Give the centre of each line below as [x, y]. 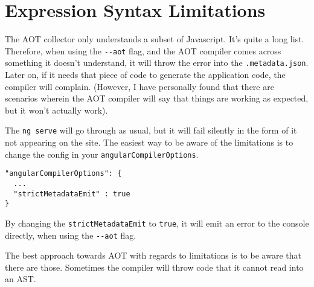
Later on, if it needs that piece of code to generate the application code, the [145, 75]
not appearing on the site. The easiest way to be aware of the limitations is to [149, 142]
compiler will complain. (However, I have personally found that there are [139, 86]
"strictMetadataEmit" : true [72, 194]
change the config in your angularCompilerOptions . [102, 154]
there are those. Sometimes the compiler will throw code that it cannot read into [154, 267]
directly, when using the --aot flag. [71, 235]
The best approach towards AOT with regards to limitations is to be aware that [153, 255]
